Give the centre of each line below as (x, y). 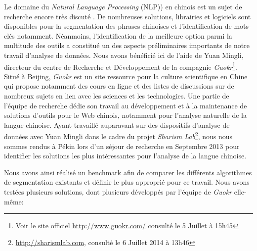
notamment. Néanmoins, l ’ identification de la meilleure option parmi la (125, 35)
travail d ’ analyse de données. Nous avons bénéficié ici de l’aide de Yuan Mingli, (124, 55)
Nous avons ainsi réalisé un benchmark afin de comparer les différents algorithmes (128, 172)
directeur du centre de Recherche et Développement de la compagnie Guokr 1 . (121, 66)
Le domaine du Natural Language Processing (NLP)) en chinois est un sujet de (123, 6)
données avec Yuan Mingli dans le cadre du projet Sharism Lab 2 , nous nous (118, 136)
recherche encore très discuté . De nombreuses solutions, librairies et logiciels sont (128, 16)
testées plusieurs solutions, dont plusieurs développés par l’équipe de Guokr (118, 192)
